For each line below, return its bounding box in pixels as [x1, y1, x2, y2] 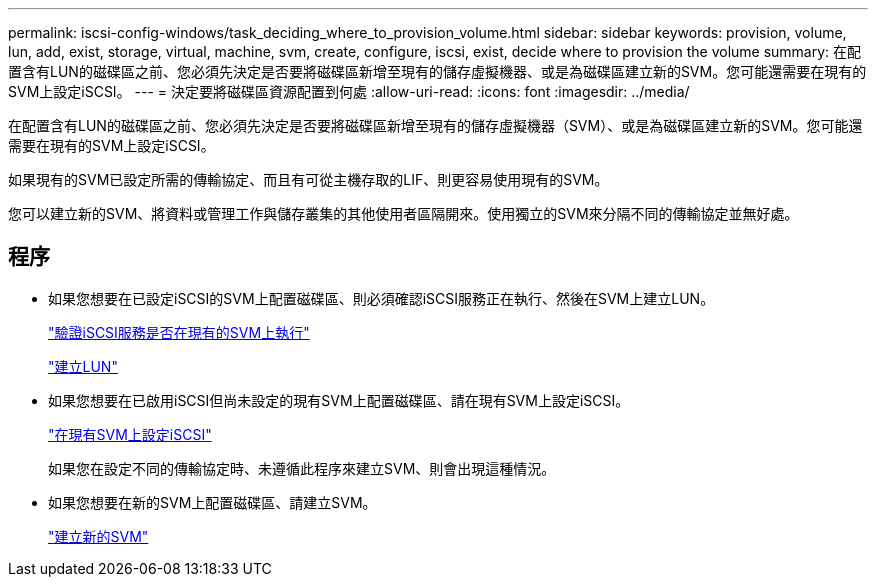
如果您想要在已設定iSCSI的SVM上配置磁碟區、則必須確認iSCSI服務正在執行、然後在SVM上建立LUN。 [48, 289, 715, 307]
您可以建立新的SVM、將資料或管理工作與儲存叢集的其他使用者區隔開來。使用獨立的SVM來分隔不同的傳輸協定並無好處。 [8, 205, 799, 222]
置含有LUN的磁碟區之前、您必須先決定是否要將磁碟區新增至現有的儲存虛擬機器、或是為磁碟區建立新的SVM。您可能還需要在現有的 [8, 63, 867, 80]
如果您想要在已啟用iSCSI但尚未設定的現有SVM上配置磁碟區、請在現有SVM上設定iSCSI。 [48, 391, 630, 409]
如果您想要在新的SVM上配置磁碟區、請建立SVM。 [48, 493, 377, 511]
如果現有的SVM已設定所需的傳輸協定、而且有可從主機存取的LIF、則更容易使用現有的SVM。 [8, 171, 609, 188]
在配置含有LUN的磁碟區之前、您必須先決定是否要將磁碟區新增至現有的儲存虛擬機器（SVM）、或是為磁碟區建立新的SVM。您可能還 [8, 117, 863, 134]
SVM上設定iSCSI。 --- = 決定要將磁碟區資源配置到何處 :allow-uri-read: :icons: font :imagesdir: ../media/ [8, 83, 690, 100]
